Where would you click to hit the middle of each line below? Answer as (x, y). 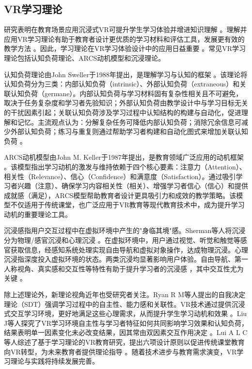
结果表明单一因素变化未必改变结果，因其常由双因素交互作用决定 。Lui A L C (126, 332)
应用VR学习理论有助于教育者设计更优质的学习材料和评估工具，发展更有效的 (124, 39)
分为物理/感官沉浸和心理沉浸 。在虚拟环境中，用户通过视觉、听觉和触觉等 (122, 240)
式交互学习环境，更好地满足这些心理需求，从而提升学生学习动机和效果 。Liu (126, 313)
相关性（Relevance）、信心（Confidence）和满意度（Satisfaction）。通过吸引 (120, 176)
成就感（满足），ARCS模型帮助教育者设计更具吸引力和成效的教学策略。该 (120, 195)
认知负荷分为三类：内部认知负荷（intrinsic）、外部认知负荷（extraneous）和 (122, 84)
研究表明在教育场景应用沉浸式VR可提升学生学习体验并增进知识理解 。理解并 (126, 29)
